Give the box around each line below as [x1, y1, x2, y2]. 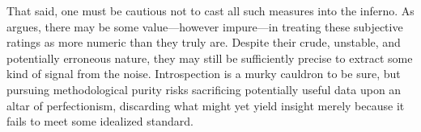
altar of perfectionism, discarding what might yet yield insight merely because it [6, 97, 405, 113]
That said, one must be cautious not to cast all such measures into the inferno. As [6, 2, 415, 19]
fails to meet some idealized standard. [6, 113, 193, 130]
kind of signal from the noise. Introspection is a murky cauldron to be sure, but [6, 65, 401, 82]
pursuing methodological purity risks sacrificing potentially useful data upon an [6, 80, 402, 97]
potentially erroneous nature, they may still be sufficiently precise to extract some [6, 49, 413, 66]
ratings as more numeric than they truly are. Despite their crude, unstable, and [6, 34, 401, 51]
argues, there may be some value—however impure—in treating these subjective [6, 18, 403, 35]
